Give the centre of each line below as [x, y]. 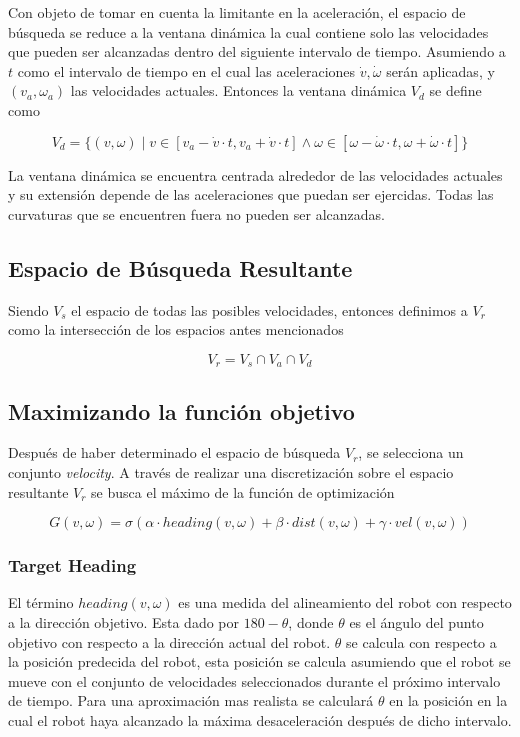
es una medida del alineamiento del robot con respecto [345, 602]
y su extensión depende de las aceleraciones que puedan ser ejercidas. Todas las [251, 194]
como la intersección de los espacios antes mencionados [176, 329]
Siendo [28, 309]
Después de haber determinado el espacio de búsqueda [174, 452]
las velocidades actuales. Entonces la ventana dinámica [238, 90]
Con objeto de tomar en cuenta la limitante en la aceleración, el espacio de [237, 12]
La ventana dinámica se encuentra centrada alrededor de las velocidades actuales [255, 174]
